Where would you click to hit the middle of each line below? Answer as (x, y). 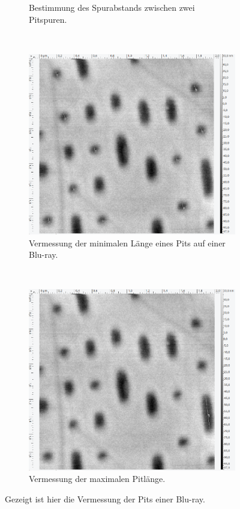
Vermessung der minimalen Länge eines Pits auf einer (127, 242)
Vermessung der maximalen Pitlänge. (97, 479)
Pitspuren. (48, 19)
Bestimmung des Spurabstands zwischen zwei (112, 7)
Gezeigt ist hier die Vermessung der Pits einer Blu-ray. (105, 498)
